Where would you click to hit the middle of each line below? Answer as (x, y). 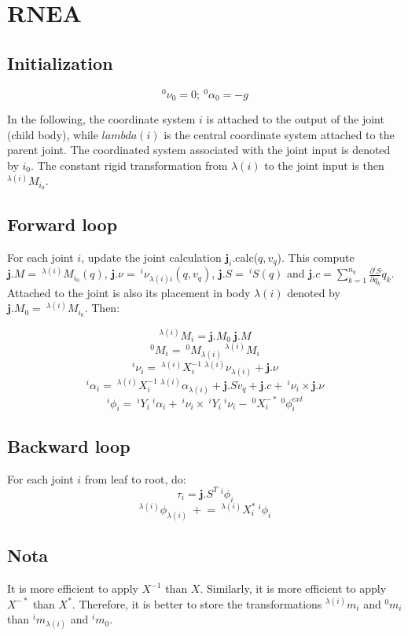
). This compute (316, 257)
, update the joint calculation (151, 257)
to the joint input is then (324, 165)
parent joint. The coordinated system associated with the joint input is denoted (199, 150)
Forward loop (62, 224)
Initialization (60, 62)
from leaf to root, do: (135, 478)
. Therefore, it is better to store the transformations (197, 603)
